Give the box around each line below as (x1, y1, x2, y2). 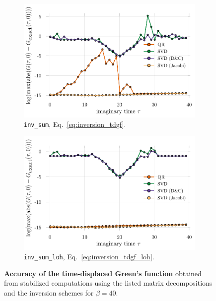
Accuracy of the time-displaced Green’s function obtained (4, 268, 202, 278)
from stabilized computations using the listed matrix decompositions (4, 278, 213, 288)
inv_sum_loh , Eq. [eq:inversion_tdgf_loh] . (24, 251, 154, 262)
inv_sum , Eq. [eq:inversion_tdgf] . (24, 119, 126, 129)
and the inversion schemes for (4, 288, 94, 298)
